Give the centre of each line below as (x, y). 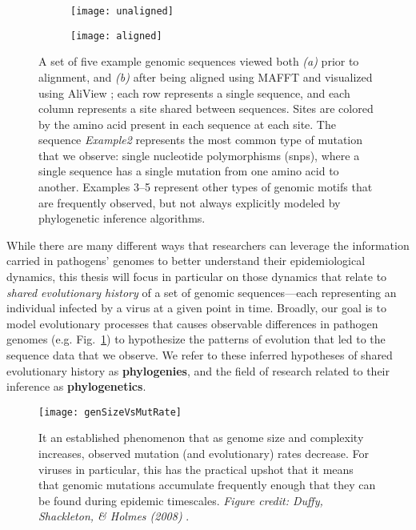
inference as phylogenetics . (76, 386)
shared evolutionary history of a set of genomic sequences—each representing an (202, 292)
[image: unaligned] (122, 11)
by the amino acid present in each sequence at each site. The (187, 124)
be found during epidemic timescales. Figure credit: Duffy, (181, 500)
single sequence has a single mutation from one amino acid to (189, 171)
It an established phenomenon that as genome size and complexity (201, 438)
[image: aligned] (116, 36)
